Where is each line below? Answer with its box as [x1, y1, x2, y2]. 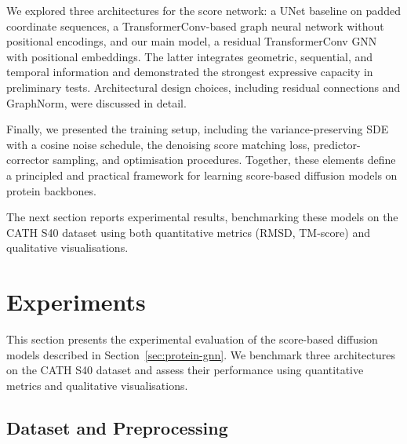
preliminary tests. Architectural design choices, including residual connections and [6, 78, 401, 95]
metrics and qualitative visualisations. [6, 377, 188, 393]
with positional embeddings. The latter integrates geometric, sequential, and [6, 48, 373, 64]
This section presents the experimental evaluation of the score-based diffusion [6, 331, 378, 348]
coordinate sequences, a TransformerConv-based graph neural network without [6, 17, 384, 34]
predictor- [313, 136, 361, 152]
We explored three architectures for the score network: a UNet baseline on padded [6, 2, 401, 18]
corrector [6, 151, 49, 168]
